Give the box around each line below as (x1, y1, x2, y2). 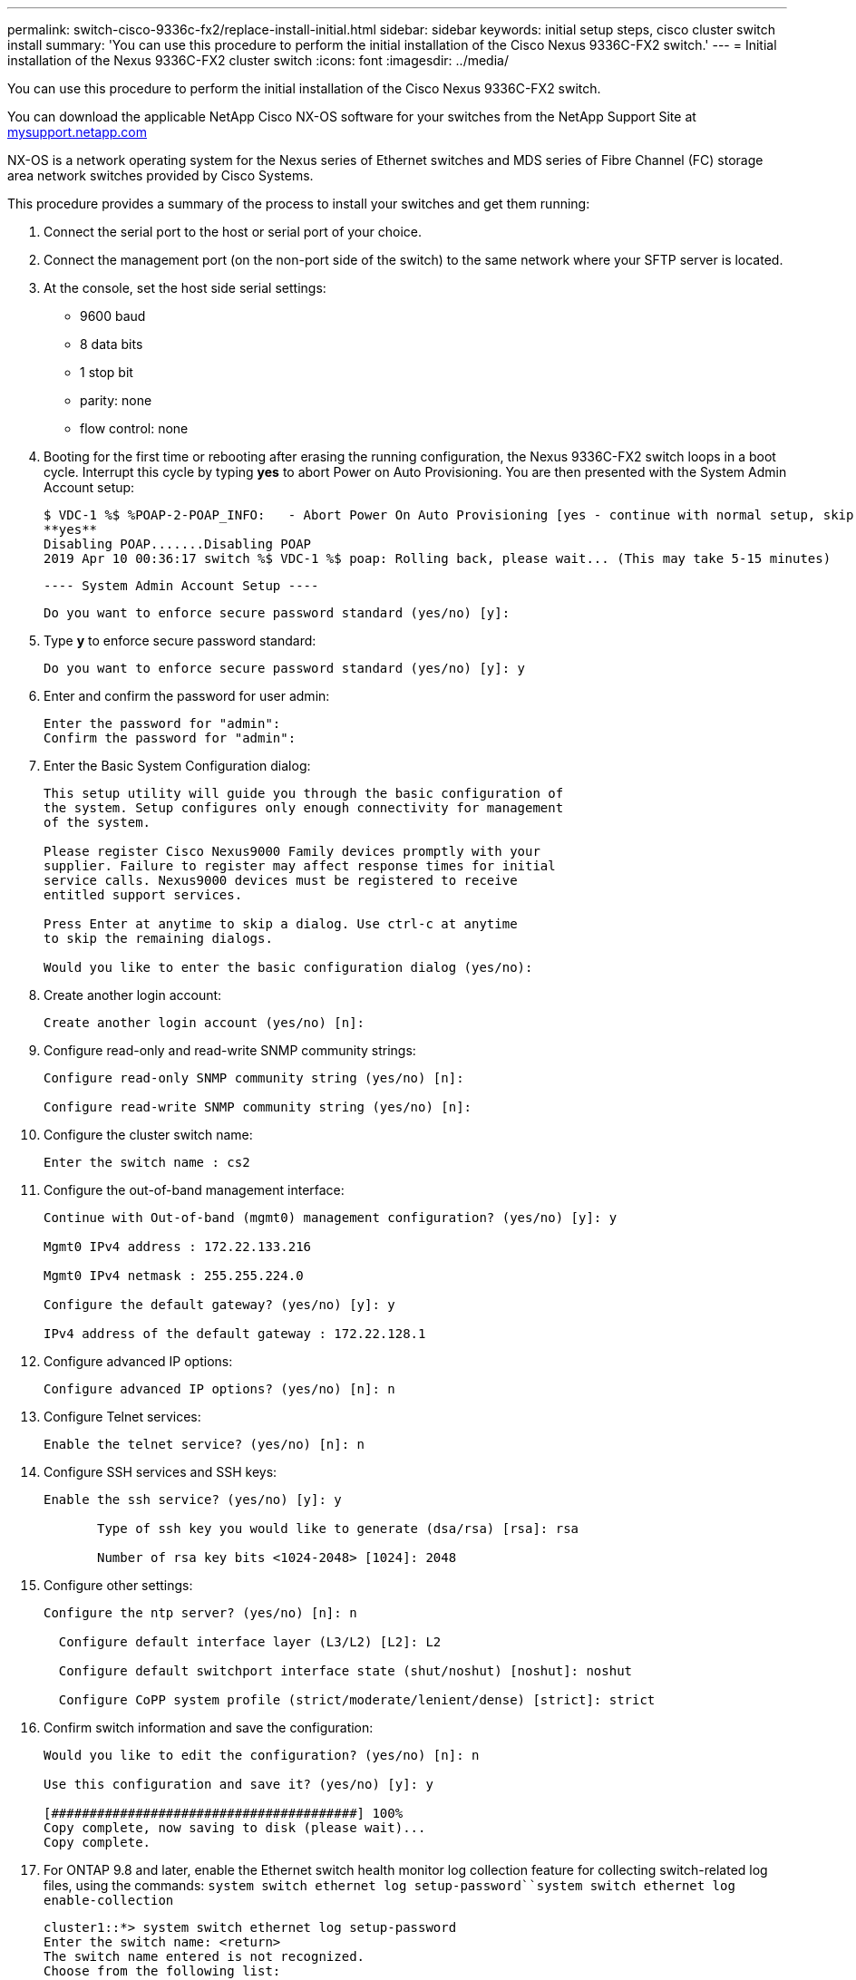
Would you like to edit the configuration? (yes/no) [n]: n (44, 1748, 480, 1762)
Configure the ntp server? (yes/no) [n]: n (44, 1606, 357, 1620)
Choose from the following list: (44, 1964, 281, 1978)
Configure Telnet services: (44, 1409, 201, 1424)
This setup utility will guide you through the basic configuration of (44, 786, 564, 801)
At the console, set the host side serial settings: (44, 280, 326, 296)
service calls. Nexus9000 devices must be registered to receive (44, 873, 518, 888)
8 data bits (80, 336, 143, 352)
